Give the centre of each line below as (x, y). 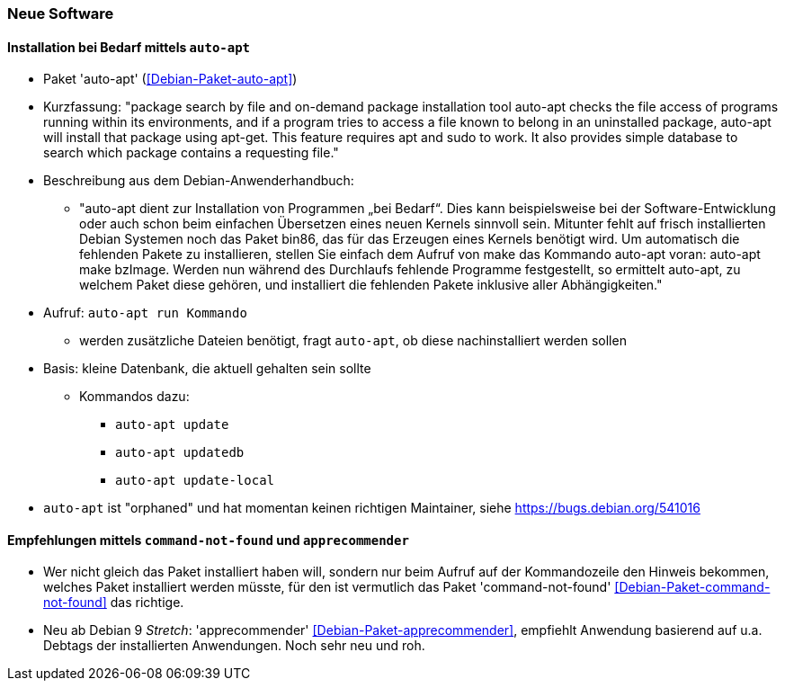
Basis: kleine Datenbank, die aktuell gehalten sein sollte (207, 369)
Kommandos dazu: (134, 397)
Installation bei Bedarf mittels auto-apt (129, 47)
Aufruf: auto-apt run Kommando (145, 313)
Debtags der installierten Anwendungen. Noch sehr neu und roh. (234, 646)
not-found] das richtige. (114, 603)
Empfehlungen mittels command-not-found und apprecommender (208, 540)
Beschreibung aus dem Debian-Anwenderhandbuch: (199, 181)
